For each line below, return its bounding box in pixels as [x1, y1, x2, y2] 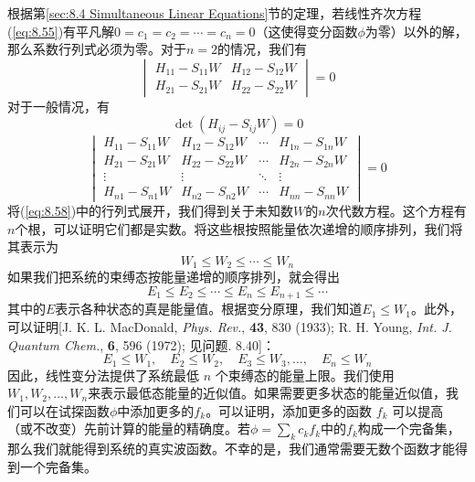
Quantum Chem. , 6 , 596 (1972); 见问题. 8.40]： [7, 335, 275, 354]
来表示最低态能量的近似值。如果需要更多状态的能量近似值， [88, 383, 447, 402]
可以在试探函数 [19, 401, 110, 420]
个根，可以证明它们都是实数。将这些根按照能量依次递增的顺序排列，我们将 [15, 219, 463, 238]
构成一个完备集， [357, 419, 460, 438]
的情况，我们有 [217, 39, 308, 59]
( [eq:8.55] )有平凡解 [7, 21, 115, 40]
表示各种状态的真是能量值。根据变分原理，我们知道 [55, 299, 363, 318]
